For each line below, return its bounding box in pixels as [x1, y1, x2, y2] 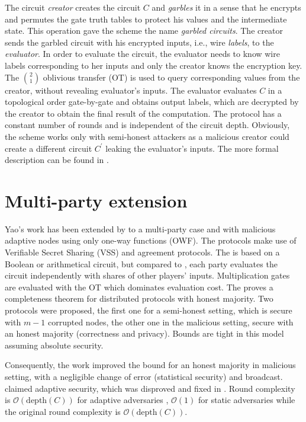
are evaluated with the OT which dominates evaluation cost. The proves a [5, 280, 273, 293]
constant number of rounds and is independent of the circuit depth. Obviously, [5, 119, 290, 131]
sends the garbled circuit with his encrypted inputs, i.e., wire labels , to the [5, 36, 274, 48]
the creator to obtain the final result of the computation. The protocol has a [5, 107, 282, 119]
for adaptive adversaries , [77, 394, 169, 406]
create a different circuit [5, 142, 92, 154]
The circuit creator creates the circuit [5, 1, 141, 13]
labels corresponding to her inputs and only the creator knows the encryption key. [5, 59, 302, 71]
